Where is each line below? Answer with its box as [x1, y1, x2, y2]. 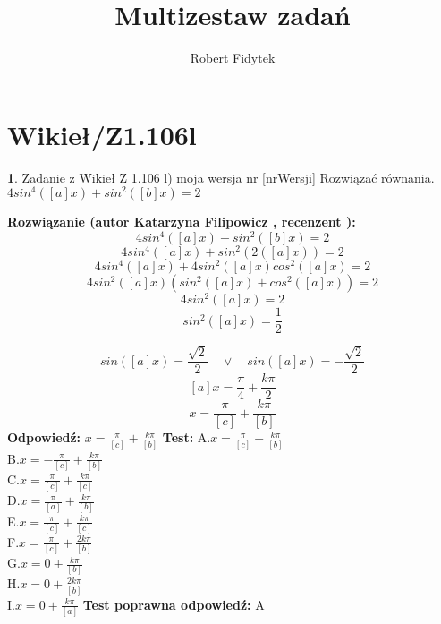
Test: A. [162, 428, 211, 447]
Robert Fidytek [190, 48, 276, 67]
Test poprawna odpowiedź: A [82, 594, 265, 613]
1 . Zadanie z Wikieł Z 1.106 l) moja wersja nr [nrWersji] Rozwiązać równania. [7, 167, 435, 186]
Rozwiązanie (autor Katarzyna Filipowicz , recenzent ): [7, 212, 356, 231]
